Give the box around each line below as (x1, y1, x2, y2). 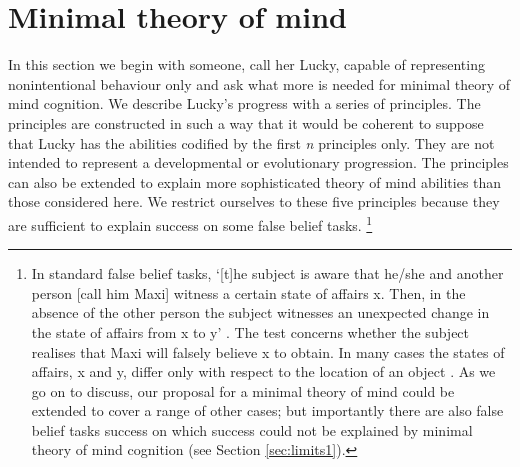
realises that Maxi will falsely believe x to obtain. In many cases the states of (31, 341, 505, 362)
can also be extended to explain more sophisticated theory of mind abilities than (8, 171, 502, 192)
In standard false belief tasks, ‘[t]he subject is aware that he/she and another (31, 263, 504, 284)
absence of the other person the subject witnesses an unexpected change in (31, 302, 490, 323)
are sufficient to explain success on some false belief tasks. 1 (8, 211, 373, 235)
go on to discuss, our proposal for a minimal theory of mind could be (31, 380, 455, 401)
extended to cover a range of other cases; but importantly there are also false (31, 400, 504, 421)
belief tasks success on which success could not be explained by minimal (31, 419, 473, 440)
